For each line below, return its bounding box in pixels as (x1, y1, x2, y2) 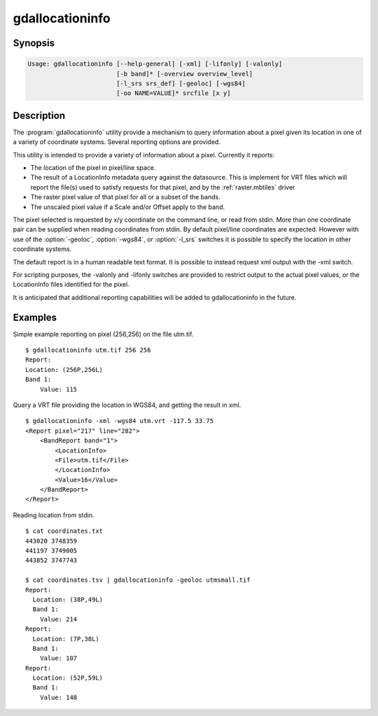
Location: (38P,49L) (32, 595, 104, 603)
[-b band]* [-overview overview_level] (115, 70, 253, 78)
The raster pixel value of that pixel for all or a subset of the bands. (30, 193, 220, 201)
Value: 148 (39, 693, 78, 701)
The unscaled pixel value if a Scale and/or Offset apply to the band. (30, 203, 225, 211)
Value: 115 (39, 385, 78, 393)
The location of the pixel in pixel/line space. (30, 164, 156, 171)
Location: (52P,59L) (32, 674, 104, 682)
